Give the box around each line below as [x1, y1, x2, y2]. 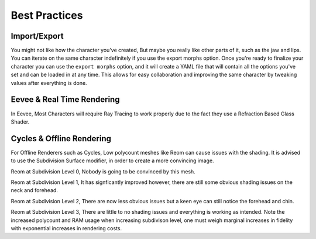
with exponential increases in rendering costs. [11, 224, 122, 231]
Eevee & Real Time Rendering [11, 94, 120, 105]
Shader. [11, 118, 30, 125]
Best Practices [11, 9, 83, 22]
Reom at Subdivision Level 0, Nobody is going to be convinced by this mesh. [11, 168, 195, 175]
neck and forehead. [11, 187, 59, 194]
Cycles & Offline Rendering [11, 134, 111, 144]
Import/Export [11, 31, 64, 41]
